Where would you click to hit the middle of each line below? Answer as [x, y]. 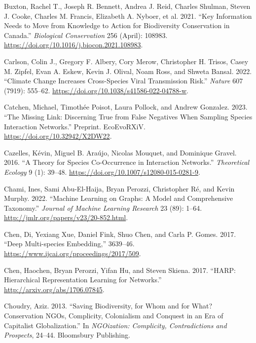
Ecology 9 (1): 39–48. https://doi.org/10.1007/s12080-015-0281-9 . [102, 171]
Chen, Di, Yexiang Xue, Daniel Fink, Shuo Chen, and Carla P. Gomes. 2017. [120, 234]
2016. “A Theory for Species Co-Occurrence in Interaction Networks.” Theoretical [127, 162]
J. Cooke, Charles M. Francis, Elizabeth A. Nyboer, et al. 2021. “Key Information [128, 16]
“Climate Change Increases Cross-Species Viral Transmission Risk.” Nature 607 [124, 81]
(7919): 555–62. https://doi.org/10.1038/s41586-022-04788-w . [96, 90]
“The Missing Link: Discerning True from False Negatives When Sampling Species [128, 116]
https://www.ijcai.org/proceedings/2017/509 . [73, 253]
